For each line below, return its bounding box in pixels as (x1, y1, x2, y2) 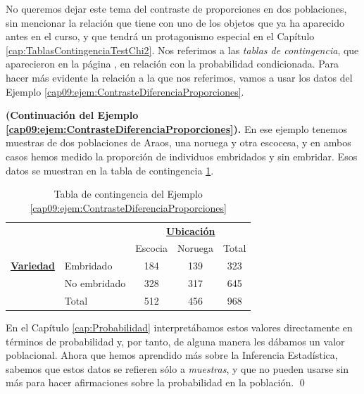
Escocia (135, 241, 168, 255)
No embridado (64, 276, 126, 291)
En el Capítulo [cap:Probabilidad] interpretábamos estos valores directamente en (6, 320, 353, 335)
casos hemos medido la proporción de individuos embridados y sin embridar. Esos (6, 148, 358, 163)
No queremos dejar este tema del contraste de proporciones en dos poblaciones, (6, 1, 347, 15)
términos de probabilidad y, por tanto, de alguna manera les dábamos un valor (6, 333, 345, 348)
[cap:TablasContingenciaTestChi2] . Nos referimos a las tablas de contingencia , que (6, 42, 359, 57)
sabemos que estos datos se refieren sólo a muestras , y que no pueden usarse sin (6, 361, 349, 376)
